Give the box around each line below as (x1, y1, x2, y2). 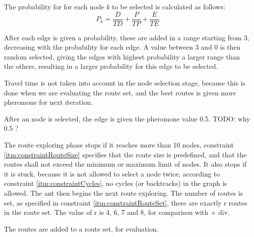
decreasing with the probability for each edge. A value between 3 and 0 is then (4, 42, 241, 52)
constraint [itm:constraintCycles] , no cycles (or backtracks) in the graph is (4, 178, 227, 188)
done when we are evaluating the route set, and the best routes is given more (4, 87, 236, 97)
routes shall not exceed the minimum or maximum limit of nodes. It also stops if (4, 159, 247, 169)
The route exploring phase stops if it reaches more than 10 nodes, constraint (4, 140, 234, 149)
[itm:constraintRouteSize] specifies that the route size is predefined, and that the (4, 149, 247, 159)
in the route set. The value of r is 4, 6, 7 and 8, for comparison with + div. (4, 207, 230, 217)
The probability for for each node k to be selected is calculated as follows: (4, 1, 226, 11)
